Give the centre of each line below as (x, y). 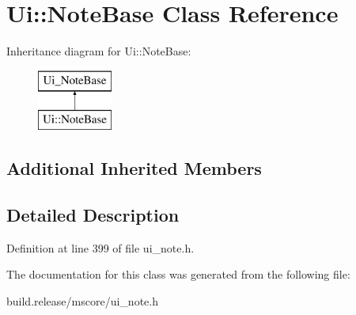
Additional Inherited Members (134, 168)
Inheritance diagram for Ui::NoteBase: (99, 51)
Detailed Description (93, 215)
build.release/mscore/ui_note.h (82, 301)
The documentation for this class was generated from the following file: (178, 274)
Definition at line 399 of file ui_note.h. (100, 247)
